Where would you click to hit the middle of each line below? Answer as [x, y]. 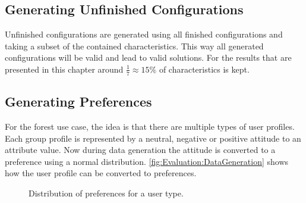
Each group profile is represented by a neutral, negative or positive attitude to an [153, 138]
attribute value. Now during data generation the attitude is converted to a [140, 150]
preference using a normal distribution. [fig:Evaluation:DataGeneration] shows [147, 161]
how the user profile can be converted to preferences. [101, 173]
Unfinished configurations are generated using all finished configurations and [144, 34]
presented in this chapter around [64, 69]
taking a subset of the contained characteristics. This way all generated [134, 46]
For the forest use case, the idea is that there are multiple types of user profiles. [150, 127]
